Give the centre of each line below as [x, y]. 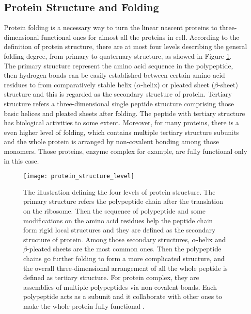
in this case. [22, 160]
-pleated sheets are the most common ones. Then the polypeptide [124, 249]
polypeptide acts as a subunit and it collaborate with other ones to [123, 296]
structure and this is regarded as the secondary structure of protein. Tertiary [118, 94]
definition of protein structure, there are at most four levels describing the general [125, 46]
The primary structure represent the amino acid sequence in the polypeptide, [118, 65]
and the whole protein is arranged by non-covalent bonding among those [111, 141]
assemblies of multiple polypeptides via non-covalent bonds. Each [120, 287]
